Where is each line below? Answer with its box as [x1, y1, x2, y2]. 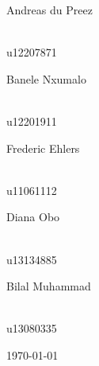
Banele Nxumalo [6, 70, 86, 87]
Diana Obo [6, 208, 60, 225]
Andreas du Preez [6, 2, 93, 18]
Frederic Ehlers [6, 139, 80, 156]
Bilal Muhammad [6, 278, 91, 294]
